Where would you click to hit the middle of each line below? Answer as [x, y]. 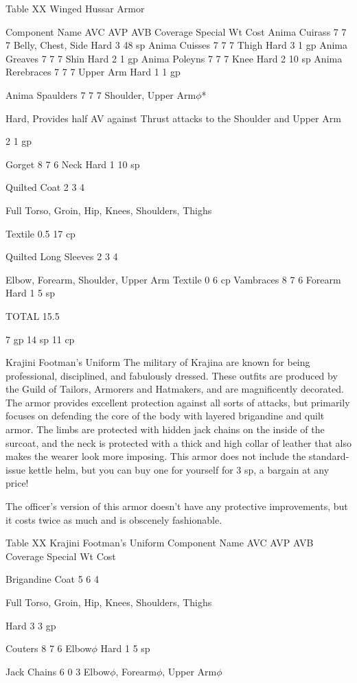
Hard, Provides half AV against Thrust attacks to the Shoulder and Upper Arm [173, 118]
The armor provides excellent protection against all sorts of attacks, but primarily [178, 402]
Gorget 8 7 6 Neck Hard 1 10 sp [73, 164]
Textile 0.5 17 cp [41, 233]
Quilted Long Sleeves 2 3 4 [62, 256]
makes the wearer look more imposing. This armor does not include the [156, 456]
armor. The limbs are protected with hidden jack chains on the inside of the [165, 429]
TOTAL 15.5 [33, 315]
